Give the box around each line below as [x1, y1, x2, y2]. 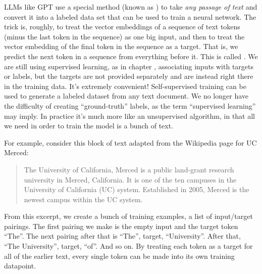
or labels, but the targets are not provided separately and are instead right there [4, 71, 253, 81]
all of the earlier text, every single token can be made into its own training [4, 250, 235, 261]
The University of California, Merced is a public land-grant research [24, 164, 234, 174]
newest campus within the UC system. [24, 194, 143, 204]
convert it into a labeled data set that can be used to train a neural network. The [4, 11, 256, 22]
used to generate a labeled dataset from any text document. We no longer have [4, 90, 249, 101]
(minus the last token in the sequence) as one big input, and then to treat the [4, 31, 245, 41]
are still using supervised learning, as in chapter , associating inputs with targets [4, 61, 254, 71]
